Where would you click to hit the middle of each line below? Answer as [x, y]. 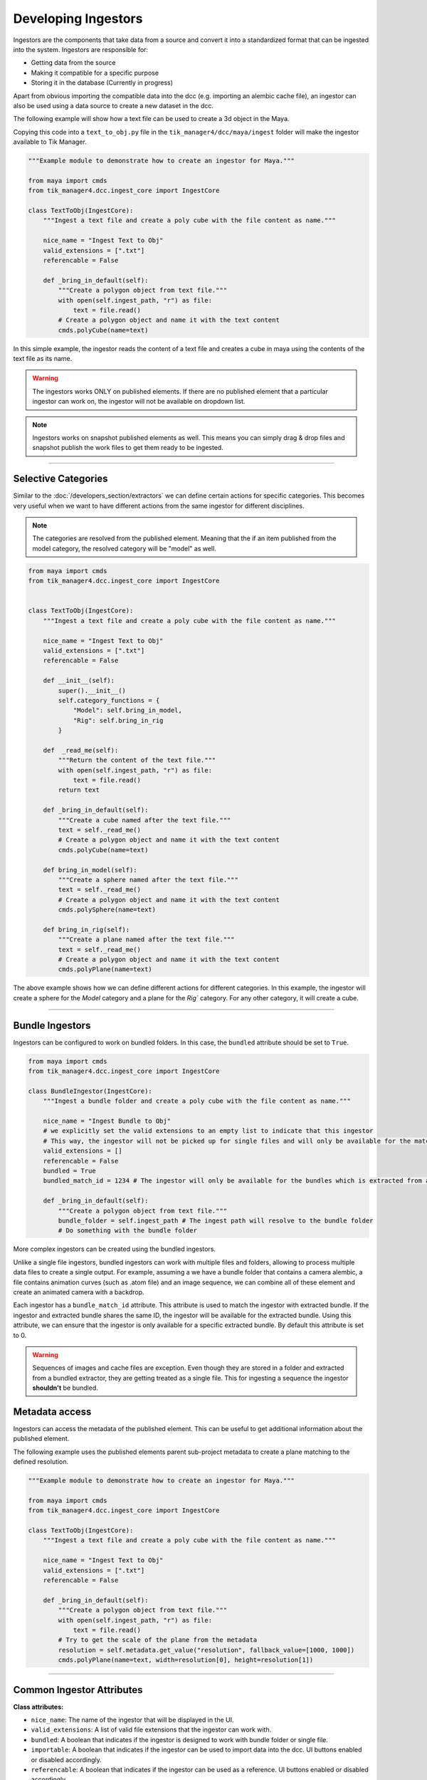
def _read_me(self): [81, 750]
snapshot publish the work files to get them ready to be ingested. [128, 448]
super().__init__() [92, 690]
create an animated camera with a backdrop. [79, 1292]
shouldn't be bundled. [65, 1388]
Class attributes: [38, 1707]
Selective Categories [60, 479]
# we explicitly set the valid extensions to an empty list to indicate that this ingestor [208, 1131]
